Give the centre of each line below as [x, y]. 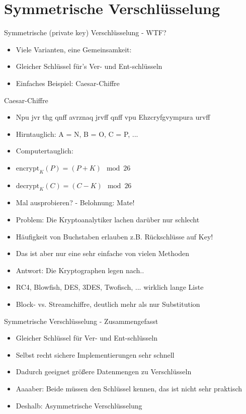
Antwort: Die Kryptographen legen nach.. [80, 270]
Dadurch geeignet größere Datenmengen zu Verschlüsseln [104, 371]
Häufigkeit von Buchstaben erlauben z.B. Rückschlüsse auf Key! [114, 236]
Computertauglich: [45, 151]
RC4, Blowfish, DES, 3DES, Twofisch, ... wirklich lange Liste [110, 287]
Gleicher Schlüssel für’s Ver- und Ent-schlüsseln [89, 66]
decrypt [28, 186]
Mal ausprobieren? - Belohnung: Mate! [75, 202]
